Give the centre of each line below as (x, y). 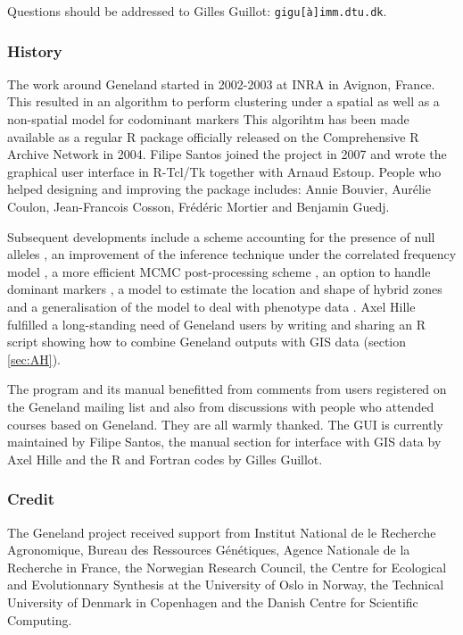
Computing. (40, 619)
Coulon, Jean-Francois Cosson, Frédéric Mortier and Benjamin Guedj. (198, 207)
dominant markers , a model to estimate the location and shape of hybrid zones (225, 289)
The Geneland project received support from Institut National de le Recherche (222, 532)
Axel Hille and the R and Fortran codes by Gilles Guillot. (165, 459)
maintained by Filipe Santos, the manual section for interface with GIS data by (224, 442)
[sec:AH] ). (34, 359)
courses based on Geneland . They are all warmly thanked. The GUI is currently (225, 424)
